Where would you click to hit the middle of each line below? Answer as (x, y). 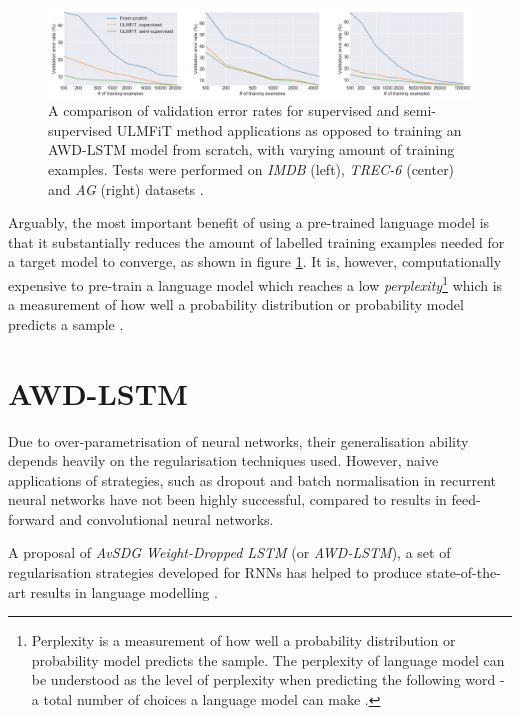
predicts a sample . (66, 323)
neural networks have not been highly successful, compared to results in (227, 499)
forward (31, 518)
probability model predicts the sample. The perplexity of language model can (268, 659)
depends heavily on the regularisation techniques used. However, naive (223, 460)
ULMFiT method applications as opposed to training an (289, 129)
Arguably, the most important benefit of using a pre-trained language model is (249, 222)
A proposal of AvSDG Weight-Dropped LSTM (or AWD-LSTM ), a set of (229, 552)
